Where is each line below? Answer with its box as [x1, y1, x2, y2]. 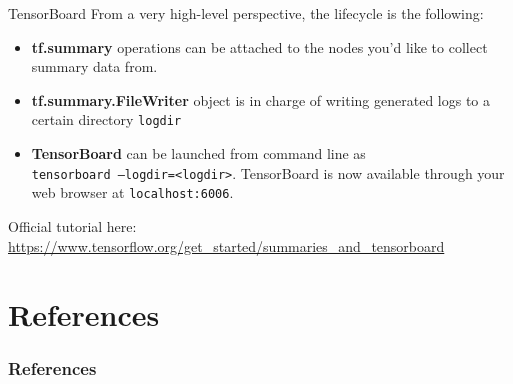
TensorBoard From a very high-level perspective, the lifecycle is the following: [8, 3, 484, 23]
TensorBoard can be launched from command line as [31, 143, 366, 164]
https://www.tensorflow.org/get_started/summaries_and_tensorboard [8, 235, 445, 256]
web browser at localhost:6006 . [31, 182, 234, 203]
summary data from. [31, 56, 158, 77]
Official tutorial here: [8, 215, 137, 236]
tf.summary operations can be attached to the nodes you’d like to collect [31, 36, 488, 57]
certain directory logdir [31, 109, 182, 130]
